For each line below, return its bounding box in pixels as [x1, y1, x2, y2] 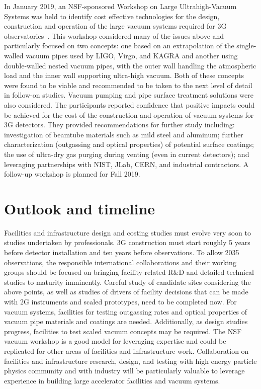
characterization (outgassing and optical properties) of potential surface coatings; [4, 139, 254, 149]
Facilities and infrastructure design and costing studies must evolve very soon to [4, 227, 251, 238]
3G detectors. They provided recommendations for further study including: [4, 119, 235, 130]
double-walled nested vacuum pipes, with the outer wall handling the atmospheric [4, 60, 256, 70]
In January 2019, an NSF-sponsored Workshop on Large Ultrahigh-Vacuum [4, 1, 237, 11]
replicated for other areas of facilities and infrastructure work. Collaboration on [4, 345, 249, 356]
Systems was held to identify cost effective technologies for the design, [4, 11, 220, 21]
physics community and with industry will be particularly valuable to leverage [4, 365, 245, 376]
